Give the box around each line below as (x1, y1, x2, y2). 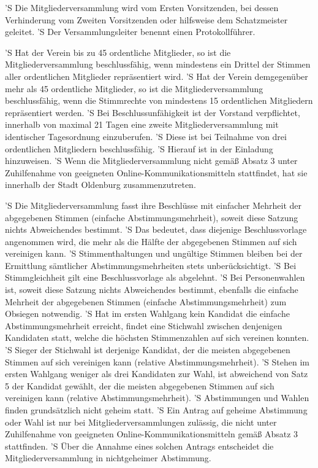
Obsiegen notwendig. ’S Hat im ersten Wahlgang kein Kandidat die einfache (5, 307, 290, 320)
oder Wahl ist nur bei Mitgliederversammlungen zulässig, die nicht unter (5, 415, 277, 428)
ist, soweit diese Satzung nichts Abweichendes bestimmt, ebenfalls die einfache (5, 283, 298, 296)
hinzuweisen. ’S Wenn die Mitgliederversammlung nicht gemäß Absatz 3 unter (5, 154, 298, 167)
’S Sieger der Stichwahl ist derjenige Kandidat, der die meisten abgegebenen (5, 343, 290, 356)
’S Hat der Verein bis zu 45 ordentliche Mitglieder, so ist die (5, 45, 231, 58)
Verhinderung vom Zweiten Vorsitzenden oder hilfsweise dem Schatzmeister (5, 13, 288, 26)
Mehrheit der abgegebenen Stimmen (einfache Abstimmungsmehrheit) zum (5, 295, 287, 308)
